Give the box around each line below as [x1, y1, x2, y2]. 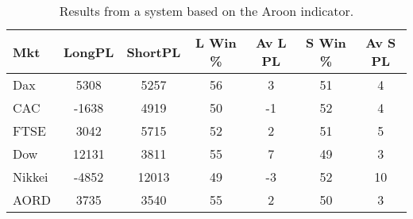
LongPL [64, 42, 114, 61]
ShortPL [126, 42, 181, 61]
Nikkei [13, 167, 48, 186]
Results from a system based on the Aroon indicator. [59, 2, 354, 20]
